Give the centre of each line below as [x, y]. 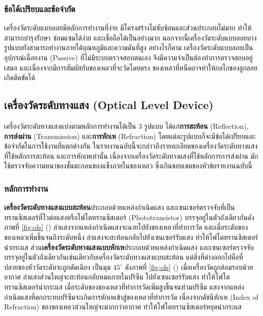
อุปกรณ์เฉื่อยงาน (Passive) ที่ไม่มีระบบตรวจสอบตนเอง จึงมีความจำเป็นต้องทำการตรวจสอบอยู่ [128, 57]
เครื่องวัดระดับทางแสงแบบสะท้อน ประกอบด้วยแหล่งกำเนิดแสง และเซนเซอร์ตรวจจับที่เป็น [120, 207]
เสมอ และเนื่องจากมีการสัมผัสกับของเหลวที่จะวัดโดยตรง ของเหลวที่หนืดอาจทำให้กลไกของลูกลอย [131, 67]
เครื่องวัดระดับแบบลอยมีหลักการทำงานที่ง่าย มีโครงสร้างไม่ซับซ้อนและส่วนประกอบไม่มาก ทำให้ [128, 28]
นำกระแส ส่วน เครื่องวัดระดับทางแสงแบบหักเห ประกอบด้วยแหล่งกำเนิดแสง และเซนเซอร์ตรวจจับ [129, 247]
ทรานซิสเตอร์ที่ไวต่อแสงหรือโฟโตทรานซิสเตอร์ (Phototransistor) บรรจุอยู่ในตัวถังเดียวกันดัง [129, 217]
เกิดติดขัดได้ [20, 77]
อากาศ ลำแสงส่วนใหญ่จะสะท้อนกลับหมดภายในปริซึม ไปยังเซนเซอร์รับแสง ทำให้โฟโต [117, 277]
